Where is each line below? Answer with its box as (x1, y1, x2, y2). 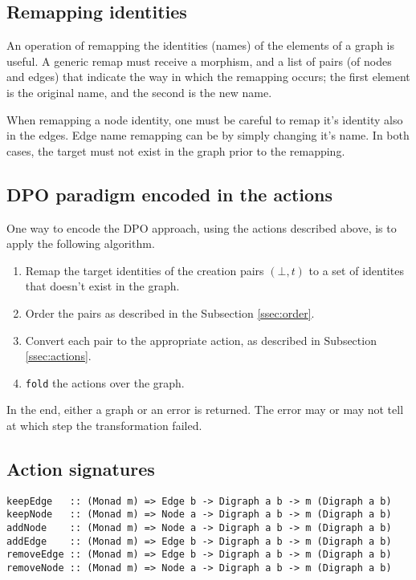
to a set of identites (308, 262, 404, 278)
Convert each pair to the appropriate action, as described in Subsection (25, 331, 377, 348)
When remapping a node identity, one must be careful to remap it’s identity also (6, 111, 403, 128)
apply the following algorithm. (6, 235, 155, 252)
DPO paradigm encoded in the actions (6, 181, 332, 206)
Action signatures (6, 456, 155, 481)
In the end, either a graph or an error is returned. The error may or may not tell (6, 401, 404, 418)
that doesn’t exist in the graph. (25, 278, 180, 294)
